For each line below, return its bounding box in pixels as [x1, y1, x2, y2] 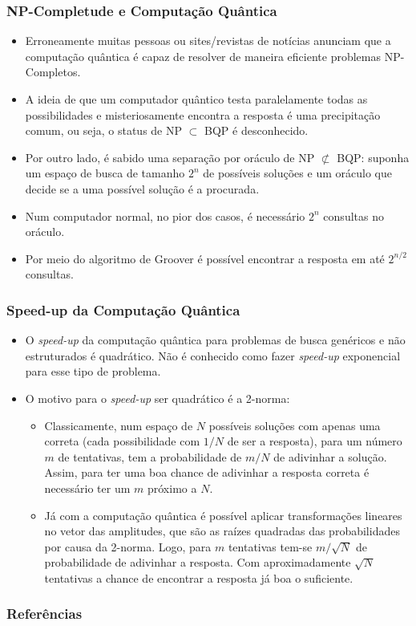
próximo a [147, 479, 197, 496]
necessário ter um [44, 479, 131, 496]
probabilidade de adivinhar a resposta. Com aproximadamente [44, 554, 351, 571]
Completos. [25, 63, 81, 80]
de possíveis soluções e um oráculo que [203, 165, 392, 181]
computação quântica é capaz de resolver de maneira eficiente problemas [25, 47, 381, 64]
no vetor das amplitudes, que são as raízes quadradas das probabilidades [44, 522, 400, 539]
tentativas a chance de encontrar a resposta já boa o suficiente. [44, 569, 353, 586]
